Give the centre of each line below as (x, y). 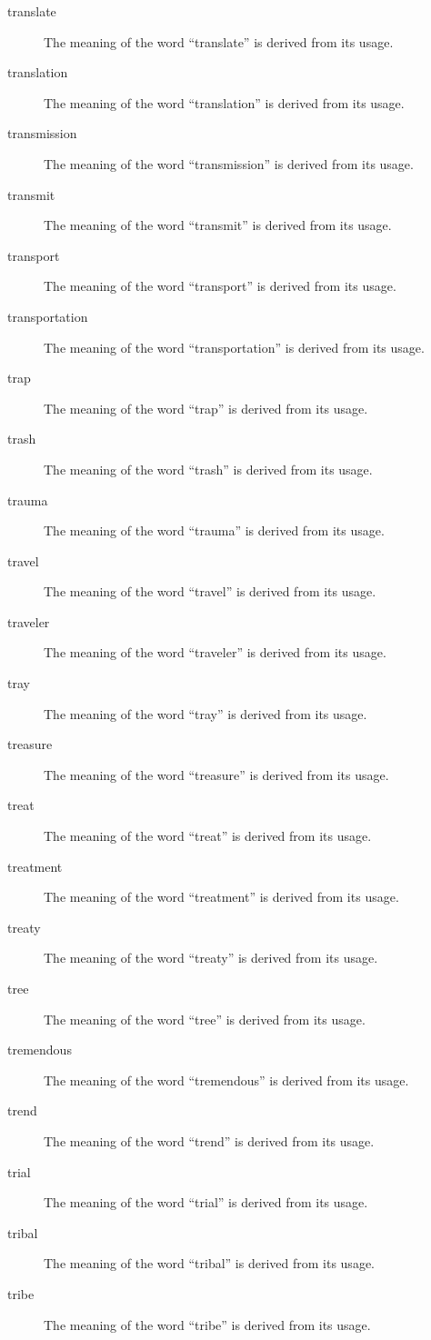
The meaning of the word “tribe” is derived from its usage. (207, 1324)
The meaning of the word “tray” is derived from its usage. (205, 713)
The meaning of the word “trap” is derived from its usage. (206, 408)
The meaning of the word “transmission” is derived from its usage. (229, 163)
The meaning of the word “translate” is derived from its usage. (219, 41)
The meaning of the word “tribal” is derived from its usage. (209, 1263)
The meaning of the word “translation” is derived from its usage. (224, 102)
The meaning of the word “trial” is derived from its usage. (206, 1202)
